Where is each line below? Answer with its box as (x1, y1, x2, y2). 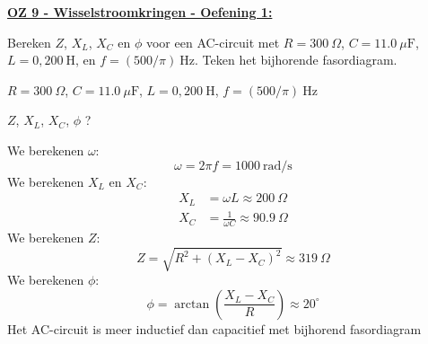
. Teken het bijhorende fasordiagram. (195, 50, 397, 69)
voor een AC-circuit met (145, 32, 280, 51)
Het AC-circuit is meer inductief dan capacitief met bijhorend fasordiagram (7, 319, 422, 338)
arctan (174, 297, 210, 311)
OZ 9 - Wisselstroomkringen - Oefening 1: (7, 3, 273, 21)
